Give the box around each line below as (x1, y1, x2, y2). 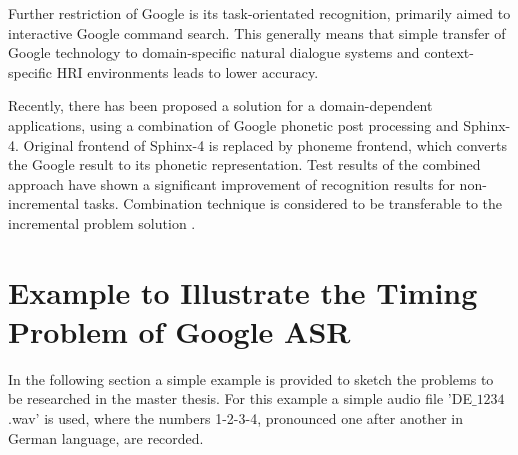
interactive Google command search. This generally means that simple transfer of (8, 22, 506, 43)
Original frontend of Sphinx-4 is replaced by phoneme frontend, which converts (23, 134, 507, 155)
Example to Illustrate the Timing (8, 271, 478, 312)
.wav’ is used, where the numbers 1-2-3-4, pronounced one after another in (8, 408, 464, 429)
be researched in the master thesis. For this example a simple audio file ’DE (8, 388, 472, 409)
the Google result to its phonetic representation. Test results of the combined (8, 154, 481, 175)
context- (424, 42, 474, 63)
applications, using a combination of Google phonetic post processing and (8, 114, 459, 135)
